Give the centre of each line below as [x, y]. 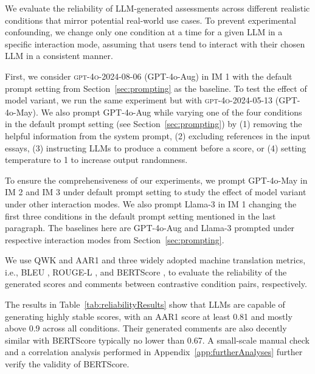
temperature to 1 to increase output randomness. [96, 160]
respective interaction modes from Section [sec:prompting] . [115, 239]
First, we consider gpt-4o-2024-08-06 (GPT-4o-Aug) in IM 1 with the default [149, 76]
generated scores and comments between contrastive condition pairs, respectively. [156, 284]
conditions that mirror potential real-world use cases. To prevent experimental [151, 20]
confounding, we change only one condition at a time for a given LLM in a [144, 32]
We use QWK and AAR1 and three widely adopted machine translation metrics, [155, 260]
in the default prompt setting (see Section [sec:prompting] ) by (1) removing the [154, 124]
